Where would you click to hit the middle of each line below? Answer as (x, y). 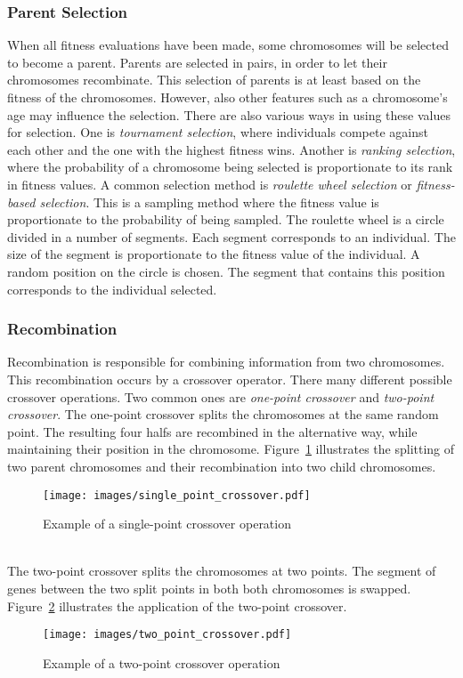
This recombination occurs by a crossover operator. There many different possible (230, 379)
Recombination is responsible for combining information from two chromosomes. (226, 362)
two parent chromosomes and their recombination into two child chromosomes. (222, 466)
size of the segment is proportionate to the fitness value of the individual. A (214, 254)
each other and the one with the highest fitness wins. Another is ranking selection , (231, 149)
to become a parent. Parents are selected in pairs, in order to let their (197, 62)
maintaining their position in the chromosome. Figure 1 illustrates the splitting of (231, 449)
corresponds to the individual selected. (112, 289)
